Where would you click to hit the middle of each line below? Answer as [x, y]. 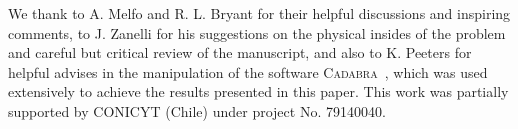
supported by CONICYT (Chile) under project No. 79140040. [197, 110]
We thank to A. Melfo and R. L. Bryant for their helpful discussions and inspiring [259, 13]
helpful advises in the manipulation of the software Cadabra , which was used [248, 71]
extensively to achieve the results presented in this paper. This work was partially [258, 91]
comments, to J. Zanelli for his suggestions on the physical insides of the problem [257, 32]
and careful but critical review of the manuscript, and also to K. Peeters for [240, 52]
